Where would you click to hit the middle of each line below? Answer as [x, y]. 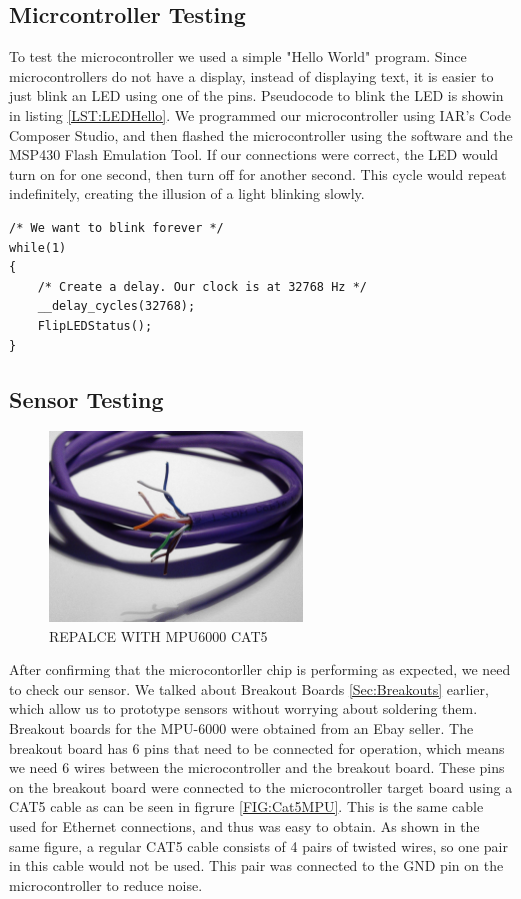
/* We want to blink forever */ [116, 227]
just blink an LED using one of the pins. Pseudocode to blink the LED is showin [256, 95]
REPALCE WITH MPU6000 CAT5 [158, 635]
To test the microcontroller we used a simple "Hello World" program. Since [238, 56]
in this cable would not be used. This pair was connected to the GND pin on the [256, 865]
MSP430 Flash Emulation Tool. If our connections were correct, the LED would [254, 154]
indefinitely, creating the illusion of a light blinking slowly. [187, 193]
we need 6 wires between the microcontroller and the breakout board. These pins [257, 767]
